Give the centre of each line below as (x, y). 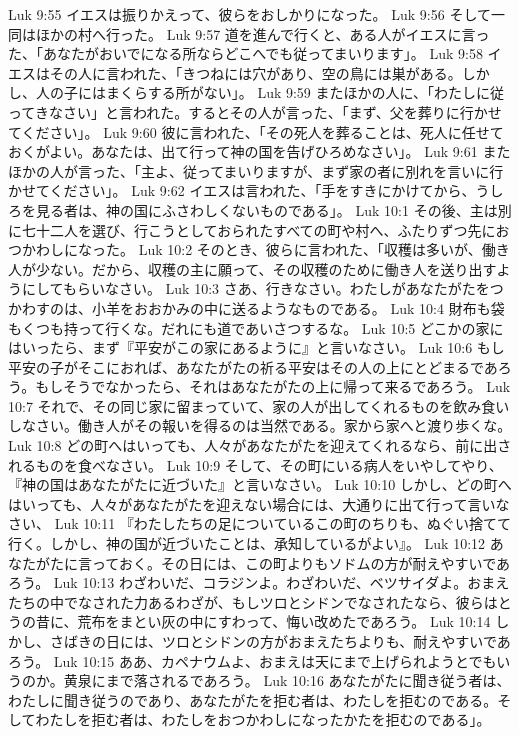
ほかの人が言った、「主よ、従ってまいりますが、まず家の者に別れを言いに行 (256, 170)
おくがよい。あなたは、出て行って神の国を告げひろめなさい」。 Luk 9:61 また (259, 151)
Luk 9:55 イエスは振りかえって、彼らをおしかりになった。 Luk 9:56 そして (249, 14)
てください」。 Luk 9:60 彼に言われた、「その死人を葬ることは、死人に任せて (256, 131)
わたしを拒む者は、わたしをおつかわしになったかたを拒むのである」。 (263, 719)
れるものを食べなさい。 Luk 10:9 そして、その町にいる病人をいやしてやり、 (255, 464)
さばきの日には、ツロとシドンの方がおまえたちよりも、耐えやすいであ (280, 641)
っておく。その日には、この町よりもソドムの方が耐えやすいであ (301, 562)
